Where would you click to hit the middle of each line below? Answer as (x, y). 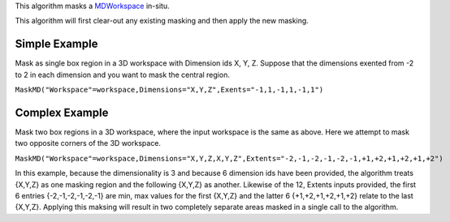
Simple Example (56, 44)
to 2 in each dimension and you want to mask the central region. (123, 75)
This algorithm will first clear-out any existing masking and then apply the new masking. (162, 21)
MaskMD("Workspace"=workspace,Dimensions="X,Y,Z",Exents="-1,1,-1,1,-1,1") (169, 90)
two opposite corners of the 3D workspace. (88, 143)
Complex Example (62, 112)
